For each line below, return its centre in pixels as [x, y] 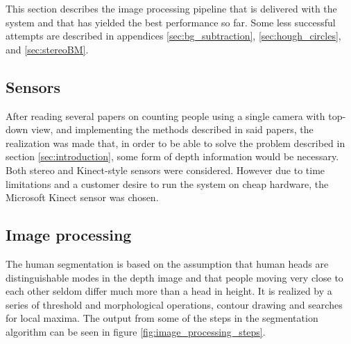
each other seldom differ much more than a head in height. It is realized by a [169, 291]
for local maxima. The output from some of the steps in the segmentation [162, 318]
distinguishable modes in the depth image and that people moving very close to [174, 277]
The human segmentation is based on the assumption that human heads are [167, 263]
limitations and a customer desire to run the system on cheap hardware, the [167, 183]
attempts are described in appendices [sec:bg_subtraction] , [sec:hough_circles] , [173, 36]
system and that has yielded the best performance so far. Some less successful [171, 22]
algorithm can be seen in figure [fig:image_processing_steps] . [136, 331]
